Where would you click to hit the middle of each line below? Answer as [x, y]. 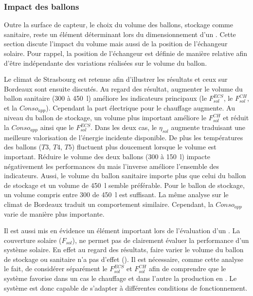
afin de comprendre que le [187, 268]
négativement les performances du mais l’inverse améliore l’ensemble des [111, 166]
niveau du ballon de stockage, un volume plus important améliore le [105, 118]
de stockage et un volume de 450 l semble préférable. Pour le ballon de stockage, [124, 185]
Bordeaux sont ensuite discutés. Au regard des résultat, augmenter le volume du [123, 88]
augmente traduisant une [208, 127]
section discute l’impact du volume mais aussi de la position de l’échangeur [116, 44]
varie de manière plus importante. [54, 214]
